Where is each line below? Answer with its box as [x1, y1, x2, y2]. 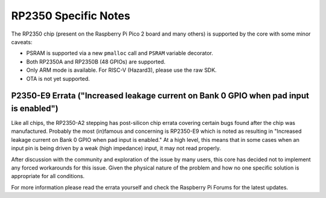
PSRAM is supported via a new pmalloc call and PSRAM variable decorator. [26, 49, 214, 57]
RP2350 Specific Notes [11, 9, 130, 22]
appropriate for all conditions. [11, 173, 85, 180]
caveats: [11, 38, 33, 45]
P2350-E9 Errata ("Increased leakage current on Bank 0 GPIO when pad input [11, 91, 309, 101]
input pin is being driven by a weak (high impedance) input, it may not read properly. [11, 145, 222, 152]
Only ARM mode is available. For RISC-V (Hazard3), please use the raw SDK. [26, 66, 217, 74]
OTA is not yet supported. [26, 75, 90, 82]
